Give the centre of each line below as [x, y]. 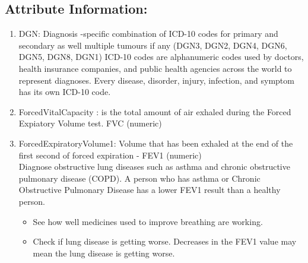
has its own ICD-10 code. [65, 92]
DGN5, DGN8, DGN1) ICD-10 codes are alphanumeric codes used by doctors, [161, 57]
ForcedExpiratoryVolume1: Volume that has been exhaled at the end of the [156, 143]
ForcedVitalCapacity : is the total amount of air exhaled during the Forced [155, 111]
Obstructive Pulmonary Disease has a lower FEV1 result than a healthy [150, 190]
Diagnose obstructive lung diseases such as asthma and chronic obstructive [154, 167]
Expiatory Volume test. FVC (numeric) [90, 123]
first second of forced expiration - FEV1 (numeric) [110, 155]
